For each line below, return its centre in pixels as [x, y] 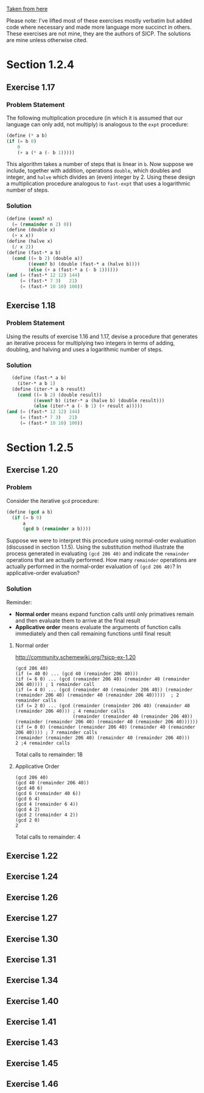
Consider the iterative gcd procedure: [53, 500]
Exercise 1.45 [32, 1063]
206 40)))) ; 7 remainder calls [56, 732]
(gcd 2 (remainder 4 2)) [47, 815]
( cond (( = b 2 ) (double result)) [60, 395]
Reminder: [19, 602]
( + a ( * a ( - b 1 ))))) [46, 153]
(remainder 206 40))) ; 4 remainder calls [70, 711]
